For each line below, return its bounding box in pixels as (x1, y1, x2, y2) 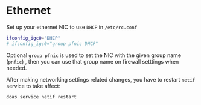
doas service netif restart (6, 94, 77, 100)
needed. (6, 64, 27, 71)
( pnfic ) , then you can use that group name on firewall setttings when (6, 58, 179, 65)
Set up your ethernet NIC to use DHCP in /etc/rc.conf (6, 23, 138, 31)
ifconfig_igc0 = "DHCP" (6, 35, 61, 41)
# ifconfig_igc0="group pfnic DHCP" (6, 40, 98, 47)
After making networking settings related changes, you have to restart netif (6, 76, 196, 83)
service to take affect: (6, 82, 61, 89)
